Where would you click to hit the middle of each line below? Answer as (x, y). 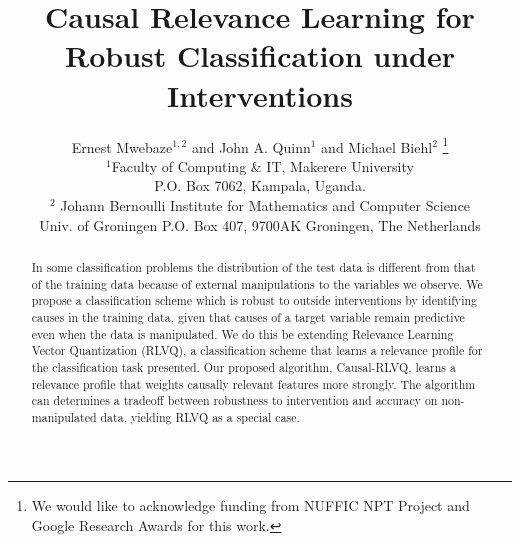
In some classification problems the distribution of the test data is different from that (253, 266)
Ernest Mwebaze (122, 146)
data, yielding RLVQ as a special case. (200, 416)
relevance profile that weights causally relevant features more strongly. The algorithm (253, 383)
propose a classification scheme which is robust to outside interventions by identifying (254, 300)
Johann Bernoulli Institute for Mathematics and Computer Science (265, 204)
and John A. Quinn (251, 146)
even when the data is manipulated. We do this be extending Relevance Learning (242, 333)
